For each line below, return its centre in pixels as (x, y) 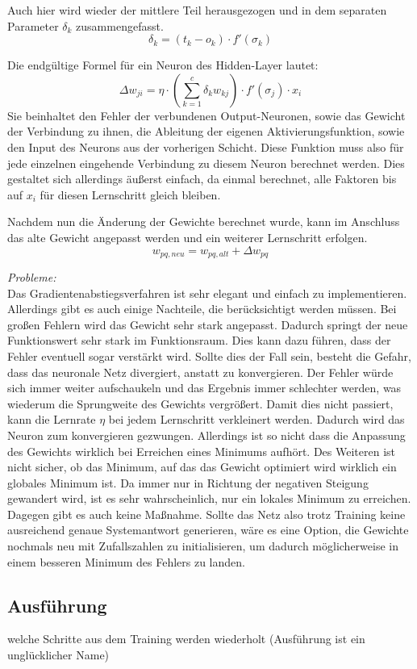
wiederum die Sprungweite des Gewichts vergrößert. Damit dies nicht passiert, (200, 403)
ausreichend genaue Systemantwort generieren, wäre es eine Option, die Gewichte (208, 530)
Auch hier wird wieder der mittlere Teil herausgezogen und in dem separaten (197, 10)
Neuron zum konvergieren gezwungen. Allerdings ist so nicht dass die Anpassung (206, 435)
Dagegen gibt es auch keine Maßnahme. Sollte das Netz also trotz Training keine (206, 514)
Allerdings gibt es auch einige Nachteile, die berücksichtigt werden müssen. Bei (202, 309)
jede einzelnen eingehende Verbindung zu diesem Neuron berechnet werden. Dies (206, 163)
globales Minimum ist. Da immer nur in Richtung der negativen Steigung (188, 482)
